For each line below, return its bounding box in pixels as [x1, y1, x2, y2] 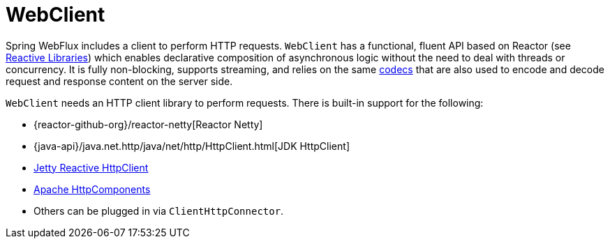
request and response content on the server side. [6, 75, 233, 87]
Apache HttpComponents [34, 183, 151, 195]
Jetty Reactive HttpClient [34, 161, 149, 174]
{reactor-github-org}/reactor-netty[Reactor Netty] [34, 118, 263, 130]
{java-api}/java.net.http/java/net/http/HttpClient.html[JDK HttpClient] [34, 139, 350, 152]
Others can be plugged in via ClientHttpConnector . [34, 204, 284, 217]
